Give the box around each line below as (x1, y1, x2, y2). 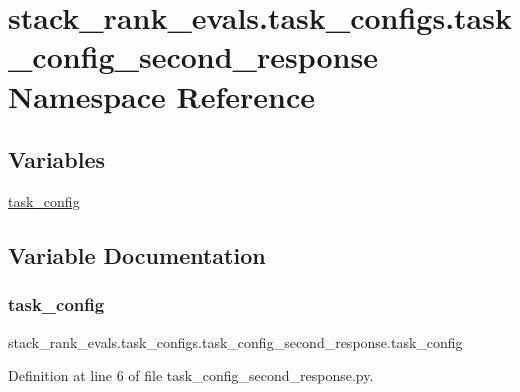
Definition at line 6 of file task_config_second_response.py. (8, 365, 374, 386)
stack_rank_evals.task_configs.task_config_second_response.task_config (8, 331, 463, 352)
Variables (8, 144, 106, 175)
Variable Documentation (8, 239, 266, 270)
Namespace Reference (8, 75, 315, 116)
